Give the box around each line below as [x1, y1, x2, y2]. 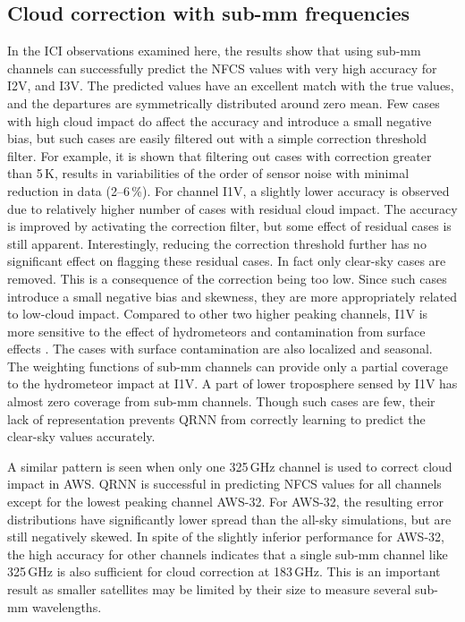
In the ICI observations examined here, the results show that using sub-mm [7, 41, 421, 60]
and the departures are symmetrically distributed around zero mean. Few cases [7, 93, 440, 112]
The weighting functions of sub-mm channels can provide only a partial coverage [7, 356, 449, 375]
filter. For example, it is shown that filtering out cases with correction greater [7, 146, 432, 165]
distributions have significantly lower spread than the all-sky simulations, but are [7, 509, 452, 528]
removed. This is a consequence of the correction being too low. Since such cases [7, 268, 447, 287]
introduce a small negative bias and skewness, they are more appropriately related [7, 286, 458, 305]
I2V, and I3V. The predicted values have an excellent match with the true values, [7, 76, 454, 95]
